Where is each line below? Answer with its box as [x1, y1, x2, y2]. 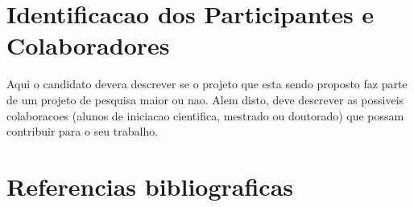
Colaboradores [6, 29, 170, 62]
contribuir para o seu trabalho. [6, 123, 159, 140]
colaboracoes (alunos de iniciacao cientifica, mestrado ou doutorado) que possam [6, 107, 404, 124]
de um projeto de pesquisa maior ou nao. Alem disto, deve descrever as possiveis [6, 91, 404, 108]
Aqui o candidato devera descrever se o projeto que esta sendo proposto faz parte [6, 75, 408, 92]
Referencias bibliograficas [6, 169, 294, 202]
